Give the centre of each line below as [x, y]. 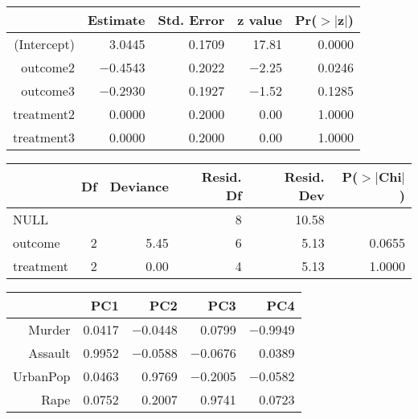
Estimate [116, 20]
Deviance [139, 186]
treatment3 [44, 137]
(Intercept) [44, 44]
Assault [49, 353]
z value [260, 20]
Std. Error [191, 20]
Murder [49, 329]
